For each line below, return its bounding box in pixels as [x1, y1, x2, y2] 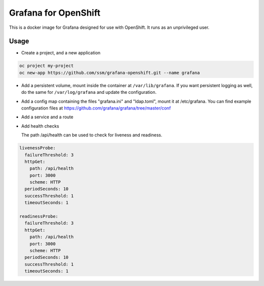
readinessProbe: [19, 214, 59, 220]
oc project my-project [19, 63, 74, 68]
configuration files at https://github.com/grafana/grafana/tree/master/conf [21, 105, 171, 111]
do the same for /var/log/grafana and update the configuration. [21, 89, 156, 95]
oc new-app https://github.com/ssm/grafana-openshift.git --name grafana [19, 70, 200, 75]
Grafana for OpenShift [9, 7, 101, 18]
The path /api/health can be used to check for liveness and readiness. [21, 132, 162, 138]
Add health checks [21, 123, 60, 129]
